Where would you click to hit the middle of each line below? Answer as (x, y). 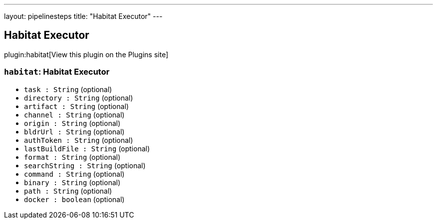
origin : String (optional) (72, 123)
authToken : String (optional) (79, 140)
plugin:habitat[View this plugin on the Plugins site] (86, 54)
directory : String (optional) (79, 98)
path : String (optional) (68, 191)
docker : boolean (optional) (74, 199)
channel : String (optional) (74, 114)
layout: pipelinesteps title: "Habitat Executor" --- (83, 16)
